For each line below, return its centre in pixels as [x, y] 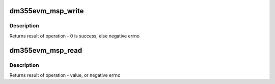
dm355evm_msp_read [46, 50]
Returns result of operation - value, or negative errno [65, 75]
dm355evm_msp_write [47, 11]
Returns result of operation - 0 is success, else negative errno [75, 36]
